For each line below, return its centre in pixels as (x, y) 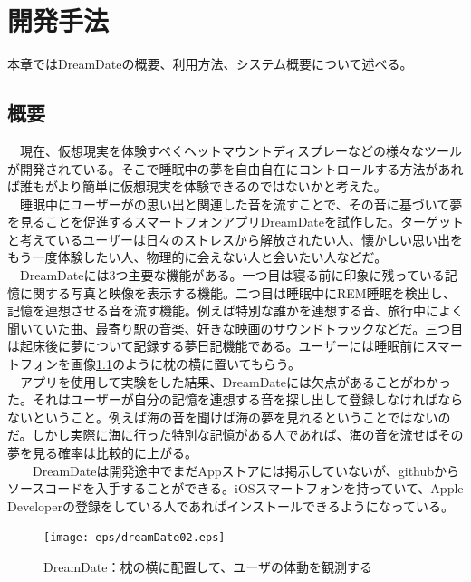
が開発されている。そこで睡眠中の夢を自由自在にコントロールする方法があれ (235, 168)
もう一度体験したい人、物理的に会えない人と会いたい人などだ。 (197, 257)
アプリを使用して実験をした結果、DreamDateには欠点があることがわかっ (235, 381)
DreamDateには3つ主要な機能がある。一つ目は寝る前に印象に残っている (232, 275)
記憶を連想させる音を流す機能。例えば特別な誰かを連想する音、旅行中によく (235, 310)
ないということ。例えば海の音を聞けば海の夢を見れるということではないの (229, 417)
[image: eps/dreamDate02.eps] (135, 538)
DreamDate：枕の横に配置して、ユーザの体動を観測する (208, 567)
